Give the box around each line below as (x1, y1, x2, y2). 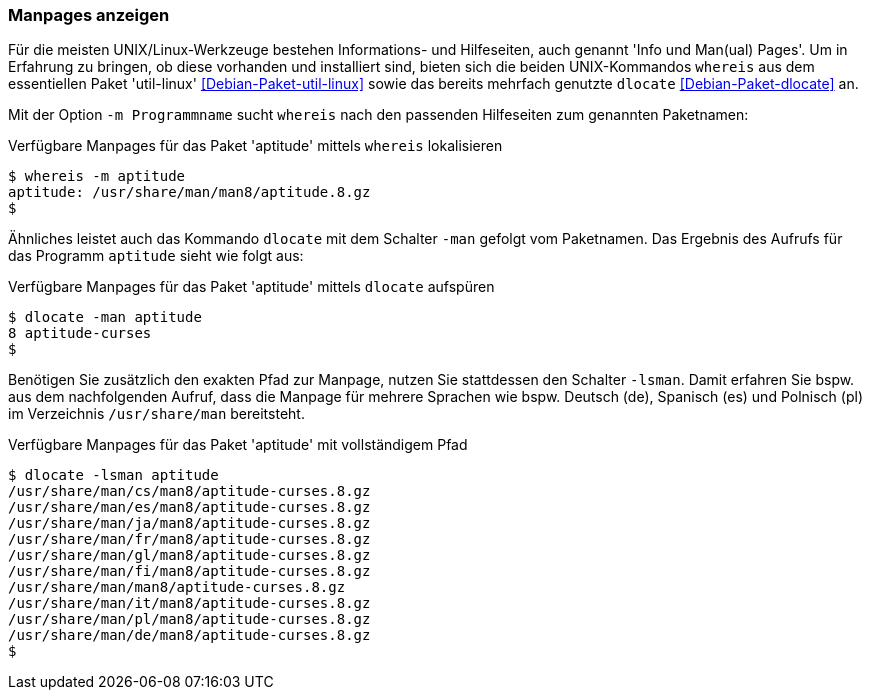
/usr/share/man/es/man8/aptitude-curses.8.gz (8, 499, 371, 516)
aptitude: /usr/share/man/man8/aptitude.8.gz (8, 184, 371, 201)
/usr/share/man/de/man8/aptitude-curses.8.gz (8, 627, 371, 644)
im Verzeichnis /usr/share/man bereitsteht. (8, 405, 305, 423)
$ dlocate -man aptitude (8, 309, 202, 326)
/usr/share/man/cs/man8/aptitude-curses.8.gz (8, 483, 371, 500)
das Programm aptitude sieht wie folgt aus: (8, 247, 304, 265)
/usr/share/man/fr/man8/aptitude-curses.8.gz (8, 531, 371, 548)
